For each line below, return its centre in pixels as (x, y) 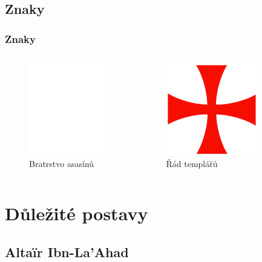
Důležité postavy (77, 213)
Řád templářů (192, 163)
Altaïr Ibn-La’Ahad (67, 251)
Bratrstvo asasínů (62, 163)
